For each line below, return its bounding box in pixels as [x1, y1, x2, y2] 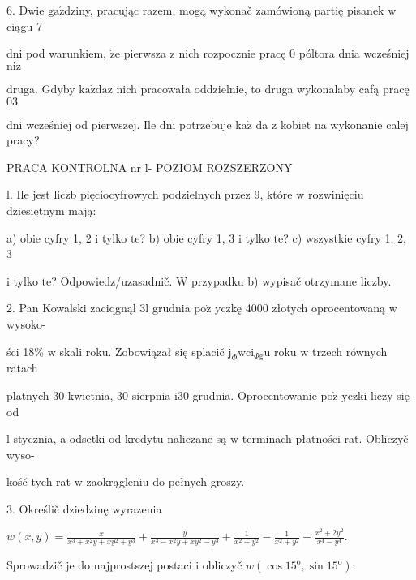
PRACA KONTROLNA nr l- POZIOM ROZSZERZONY [6, 158, 293, 175]
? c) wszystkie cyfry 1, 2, [283, 229, 407, 246]
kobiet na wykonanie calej [280, 115, 409, 132]
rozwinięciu [307, 186, 364, 203]
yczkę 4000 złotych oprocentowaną [215, 299, 386, 316]
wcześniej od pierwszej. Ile [26, 115, 157, 132]
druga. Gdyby [6, 80, 75, 97]
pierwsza [123, 45, 166, 62]
